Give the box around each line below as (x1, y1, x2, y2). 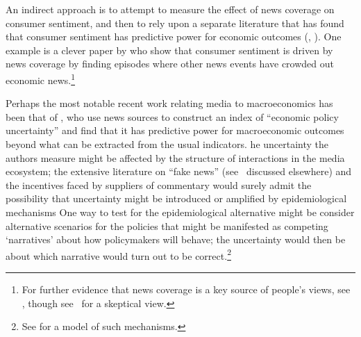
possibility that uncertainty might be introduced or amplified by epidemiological (6, 191, 347, 206)
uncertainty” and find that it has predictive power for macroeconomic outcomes (6, 123, 344, 138)
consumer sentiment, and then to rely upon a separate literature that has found (6, 15, 344, 30)
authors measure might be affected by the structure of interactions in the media (6, 150, 345, 165)
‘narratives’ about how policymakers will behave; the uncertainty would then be (6, 232, 346, 247)
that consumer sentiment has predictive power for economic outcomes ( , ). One (6, 29, 342, 44)
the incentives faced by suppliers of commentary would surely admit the (6, 177, 312, 192)
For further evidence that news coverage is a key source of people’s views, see (22, 282, 351, 296)
